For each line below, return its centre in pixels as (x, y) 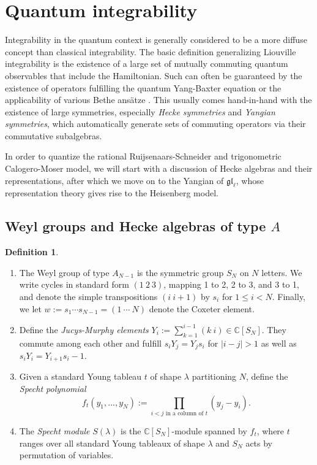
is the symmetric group (180, 272)
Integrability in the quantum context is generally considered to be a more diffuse (156, 40)
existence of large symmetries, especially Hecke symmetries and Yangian (140, 111)
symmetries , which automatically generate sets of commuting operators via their (155, 124)
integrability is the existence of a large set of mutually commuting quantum (147, 63)
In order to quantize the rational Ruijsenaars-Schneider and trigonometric (143, 156)
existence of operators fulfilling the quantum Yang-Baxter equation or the (143, 87)
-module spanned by (209, 430)
